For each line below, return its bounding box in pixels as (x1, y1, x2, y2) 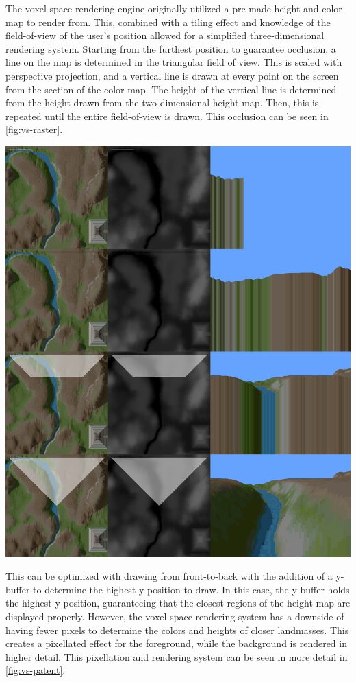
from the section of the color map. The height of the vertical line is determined (5, 82, 337, 96)
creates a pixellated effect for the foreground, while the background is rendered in (5, 636, 347, 650)
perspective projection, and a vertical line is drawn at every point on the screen (5, 68, 339, 82)
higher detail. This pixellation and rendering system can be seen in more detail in (5, 649, 348, 663)
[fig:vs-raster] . (5, 122, 63, 137)
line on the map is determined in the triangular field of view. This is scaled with (5, 55, 342, 69)
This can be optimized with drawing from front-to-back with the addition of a (5, 569, 333, 583)
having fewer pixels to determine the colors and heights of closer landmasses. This (5, 622, 349, 637)
